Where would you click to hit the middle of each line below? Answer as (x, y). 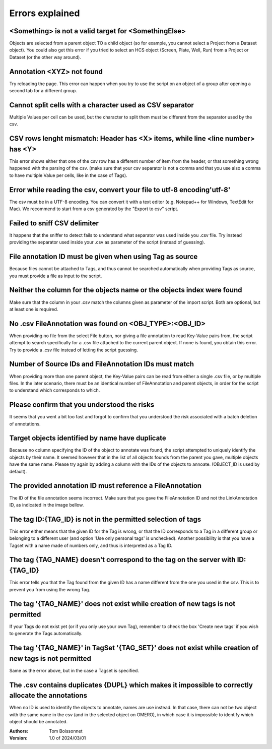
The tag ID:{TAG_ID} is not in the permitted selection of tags (105, 519)
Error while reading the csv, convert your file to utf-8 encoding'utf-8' (120, 190)
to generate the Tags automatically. (46, 634)
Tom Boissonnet (66, 731)
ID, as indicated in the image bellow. (47, 505)
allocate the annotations (48, 696)
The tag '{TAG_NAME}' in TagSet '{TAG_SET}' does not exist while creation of (134, 648)
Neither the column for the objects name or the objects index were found (126, 290)
